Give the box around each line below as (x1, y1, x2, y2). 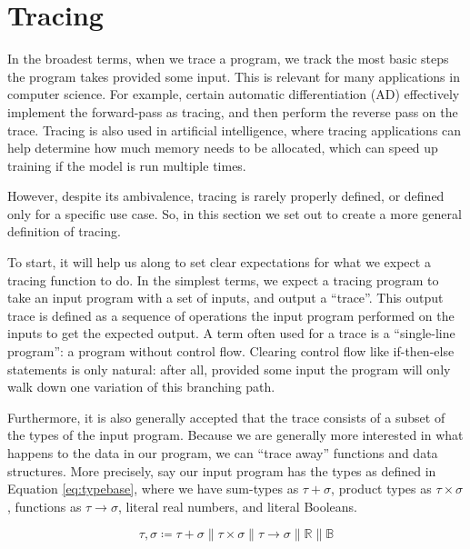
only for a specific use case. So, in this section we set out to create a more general (7, 204, 462, 223)
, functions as (7, 496, 82, 515)
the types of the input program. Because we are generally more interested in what (7, 425, 464, 444)
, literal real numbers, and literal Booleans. (117, 496, 357, 515)
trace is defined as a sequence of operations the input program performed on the (7, 305, 455, 324)
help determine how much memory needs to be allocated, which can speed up (7, 138, 438, 157)
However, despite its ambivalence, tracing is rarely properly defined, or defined (7, 186, 445, 205)
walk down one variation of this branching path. (7, 377, 275, 396)
